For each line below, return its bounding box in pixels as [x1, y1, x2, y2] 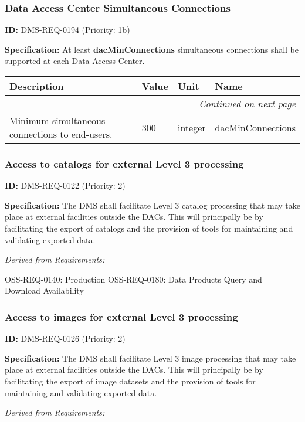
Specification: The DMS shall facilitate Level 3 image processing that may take [5, 352, 296, 364]
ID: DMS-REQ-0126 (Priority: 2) [5, 332, 126, 345]
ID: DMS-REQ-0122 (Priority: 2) [5, 179, 126, 192]
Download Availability [5, 284, 84, 297]
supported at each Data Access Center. [5, 55, 145, 67]
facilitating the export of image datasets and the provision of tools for [5, 375, 256, 387]
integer [177, 120, 206, 134]
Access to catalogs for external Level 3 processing [5, 156, 244, 171]
